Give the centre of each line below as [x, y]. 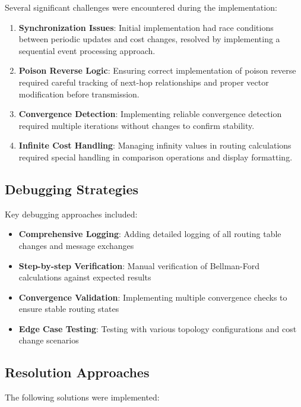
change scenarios [49, 340]
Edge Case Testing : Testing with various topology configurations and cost [158, 328]
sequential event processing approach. [87, 50]
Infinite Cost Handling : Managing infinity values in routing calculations [155, 145]
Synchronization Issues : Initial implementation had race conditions [146, 27]
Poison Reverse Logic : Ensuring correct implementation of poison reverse [157, 70]
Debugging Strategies [72, 189]
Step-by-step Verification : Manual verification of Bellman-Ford [139, 265]
